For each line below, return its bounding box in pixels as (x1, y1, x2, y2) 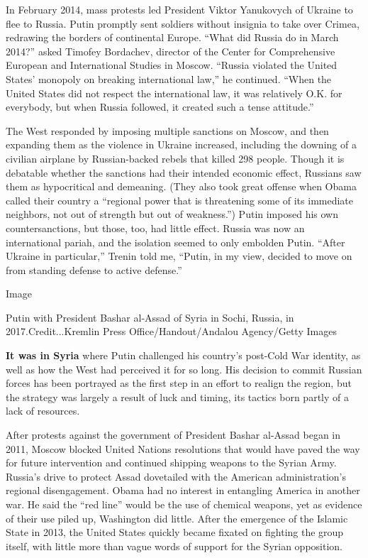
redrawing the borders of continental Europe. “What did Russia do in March (6, 30, 339, 45)
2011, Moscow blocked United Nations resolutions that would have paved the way (6, 441, 360, 456)
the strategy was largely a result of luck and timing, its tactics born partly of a (6, 389, 349, 404)
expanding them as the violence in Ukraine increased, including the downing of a (6, 137, 357, 152)
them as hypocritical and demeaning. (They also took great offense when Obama (6, 179, 357, 194)
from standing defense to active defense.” (6, 262, 182, 277)
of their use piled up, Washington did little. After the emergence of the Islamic (6, 510, 348, 525)
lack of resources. (6, 403, 80, 418)
